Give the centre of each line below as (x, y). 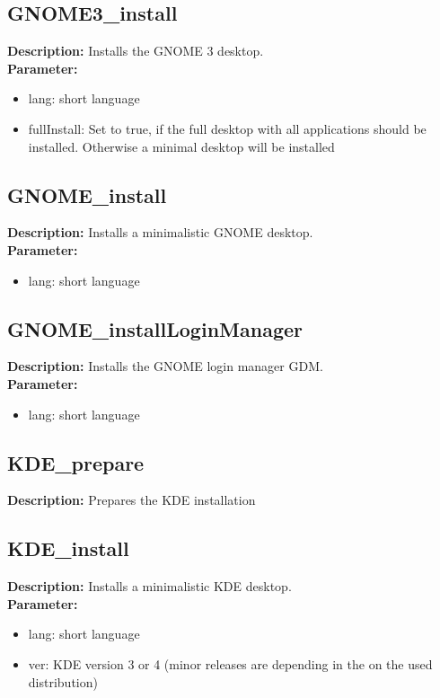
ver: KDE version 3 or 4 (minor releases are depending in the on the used (230, 663)
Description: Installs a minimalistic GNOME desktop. (160, 232)
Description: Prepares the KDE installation (132, 500)
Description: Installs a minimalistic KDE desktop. (150, 586)
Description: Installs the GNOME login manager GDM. (165, 366)
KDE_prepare (76, 462)
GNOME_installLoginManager (155, 328)
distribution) (63, 681)
